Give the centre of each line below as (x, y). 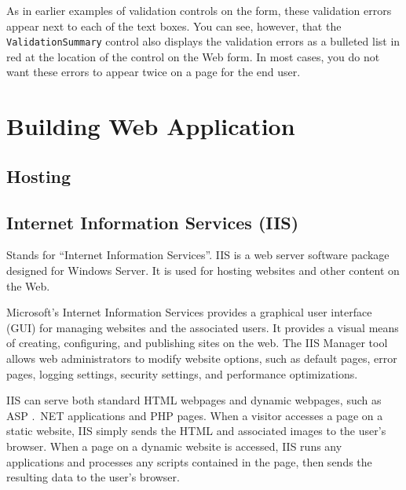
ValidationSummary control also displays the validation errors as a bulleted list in (203, 41)
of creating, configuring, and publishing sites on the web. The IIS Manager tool (197, 343)
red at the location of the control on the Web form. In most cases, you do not (193, 56)
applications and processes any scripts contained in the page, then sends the (189, 461)
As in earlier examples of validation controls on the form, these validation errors (199, 10)
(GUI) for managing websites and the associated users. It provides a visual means (203, 327)
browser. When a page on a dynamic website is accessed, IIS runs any (174, 446)
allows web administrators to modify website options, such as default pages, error (202, 358)
